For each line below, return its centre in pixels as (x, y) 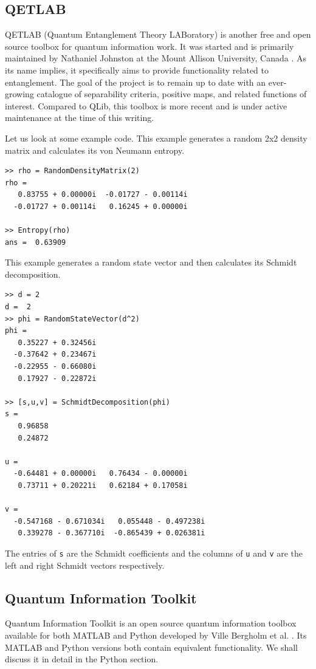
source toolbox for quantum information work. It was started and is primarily (149, 46)
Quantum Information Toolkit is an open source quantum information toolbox (151, 623)
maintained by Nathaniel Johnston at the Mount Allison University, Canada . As (156, 58)
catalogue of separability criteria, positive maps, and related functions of (172, 94)
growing (19, 94)
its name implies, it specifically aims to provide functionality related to (137, 70)
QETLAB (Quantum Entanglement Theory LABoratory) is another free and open (158, 34)
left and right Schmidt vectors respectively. (85, 565)
